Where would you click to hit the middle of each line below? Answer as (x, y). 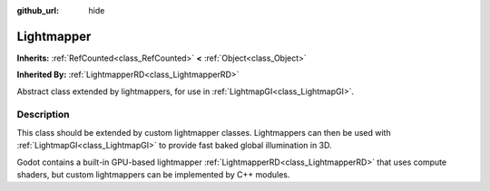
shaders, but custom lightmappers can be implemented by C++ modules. (153, 175)
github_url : (38, 10)
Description (43, 115)
